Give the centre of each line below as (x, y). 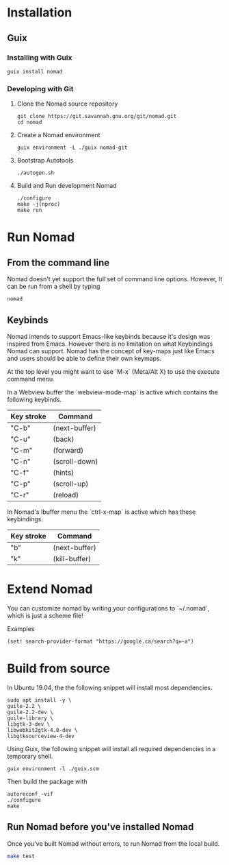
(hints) (64, 473)
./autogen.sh (36, 173)
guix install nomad (35, 71)
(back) (64, 439)
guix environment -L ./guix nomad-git (72, 148)
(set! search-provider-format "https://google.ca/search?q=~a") (100, 641)
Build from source (59, 668)
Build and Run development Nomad (67, 186)
